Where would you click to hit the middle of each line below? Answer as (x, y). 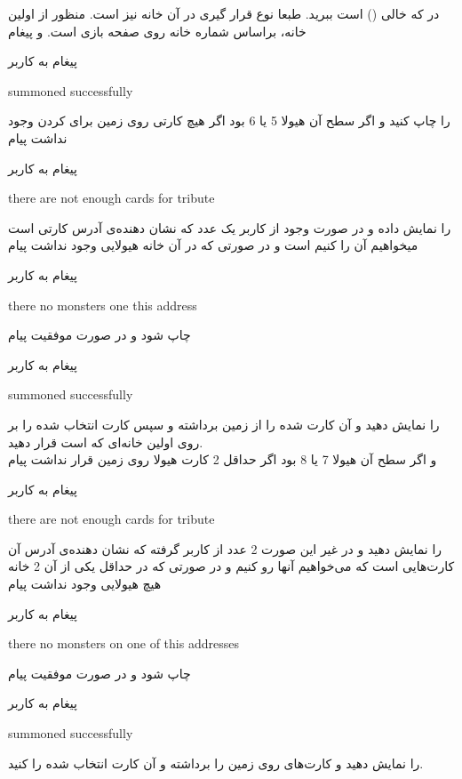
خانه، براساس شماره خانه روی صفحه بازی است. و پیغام (157, 31)
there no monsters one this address (103, 305)
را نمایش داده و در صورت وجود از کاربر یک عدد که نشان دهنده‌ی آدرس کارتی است (230, 227)
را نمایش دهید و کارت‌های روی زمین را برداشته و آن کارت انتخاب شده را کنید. (216, 763)
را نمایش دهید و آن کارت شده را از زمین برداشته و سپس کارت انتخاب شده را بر (224, 424)
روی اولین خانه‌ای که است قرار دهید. (106, 442)
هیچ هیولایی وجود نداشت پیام (85, 584)
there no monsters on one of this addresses (123, 643)
